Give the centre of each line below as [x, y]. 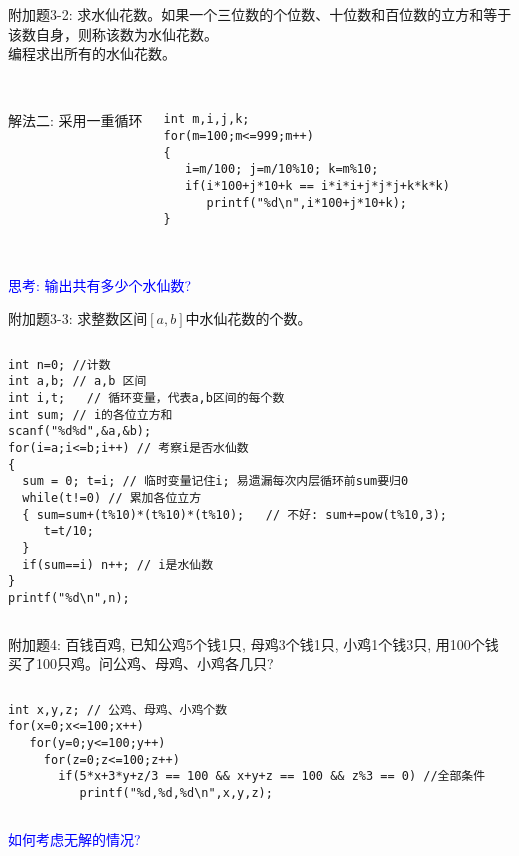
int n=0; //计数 [59, 364]
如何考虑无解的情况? [74, 838]
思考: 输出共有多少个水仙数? [100, 284]
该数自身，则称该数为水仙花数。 [113, 33]
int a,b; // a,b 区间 [77, 381]
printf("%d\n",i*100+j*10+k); [306, 202]
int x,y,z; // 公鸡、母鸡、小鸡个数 [118, 709]
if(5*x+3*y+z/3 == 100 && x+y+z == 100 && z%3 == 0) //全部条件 [272, 776]
